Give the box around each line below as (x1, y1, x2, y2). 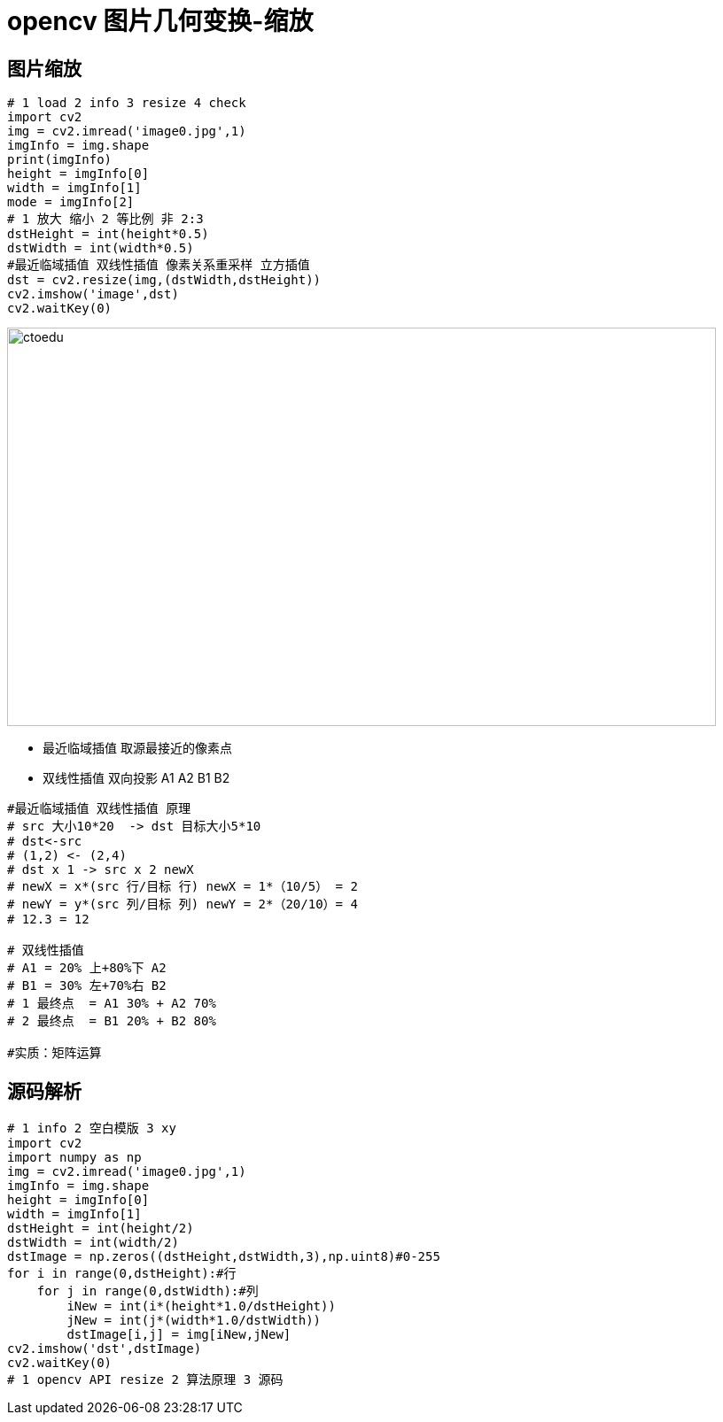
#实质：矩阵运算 (7, 1046, 102, 1061)
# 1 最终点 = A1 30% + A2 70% (7, 996, 216, 1011)
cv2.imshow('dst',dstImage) (7, 1341, 202, 1356)
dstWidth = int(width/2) (7, 1235, 179, 1250)
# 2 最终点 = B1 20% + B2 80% (7, 1014, 216, 1029)
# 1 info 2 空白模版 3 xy (7, 1121, 176, 1136)
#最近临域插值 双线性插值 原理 (7, 801, 191, 816)
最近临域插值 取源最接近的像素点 (43, 740, 232, 756)
